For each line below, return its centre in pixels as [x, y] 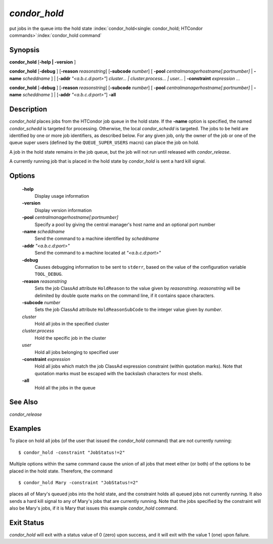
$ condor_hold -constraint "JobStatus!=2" [72, 452]
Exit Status [27, 522]
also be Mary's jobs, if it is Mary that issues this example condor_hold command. [94, 508]
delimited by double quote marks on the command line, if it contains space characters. [125, 295]
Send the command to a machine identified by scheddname [97, 239]
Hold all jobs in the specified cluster [72, 324]
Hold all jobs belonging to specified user [77, 352]
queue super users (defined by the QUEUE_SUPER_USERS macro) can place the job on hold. [104, 142]
